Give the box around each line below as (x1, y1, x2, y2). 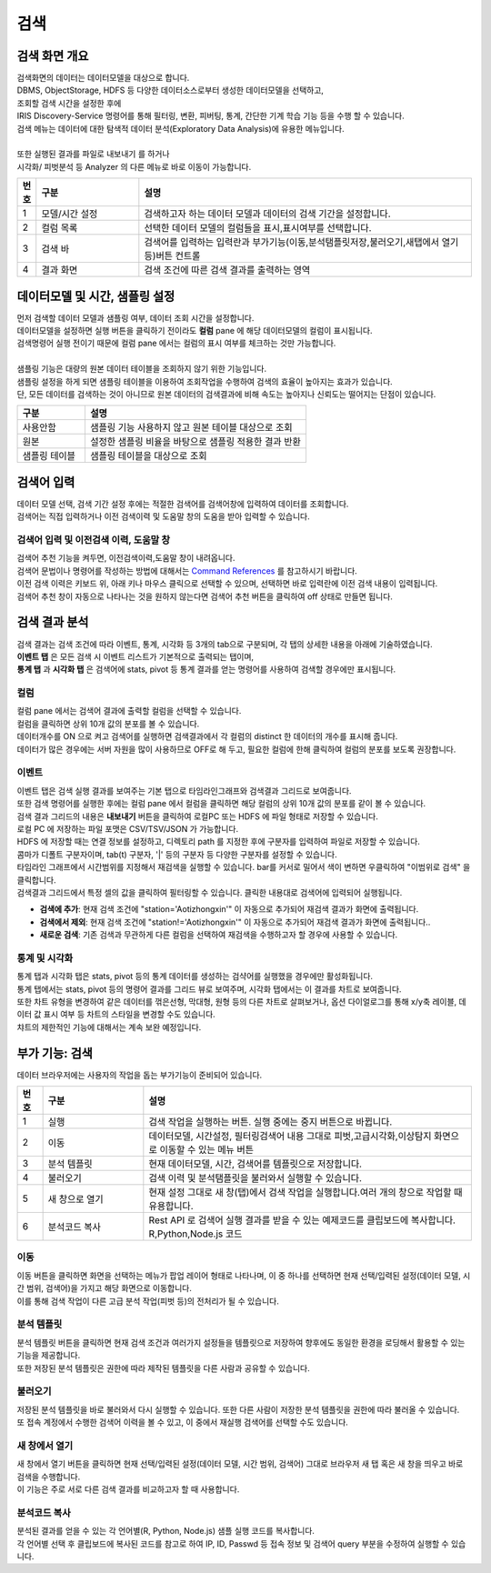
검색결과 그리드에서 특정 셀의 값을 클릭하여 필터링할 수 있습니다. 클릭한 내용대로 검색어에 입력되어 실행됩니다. (16, 887, 403, 897)
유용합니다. (148, 1200, 195, 1213)
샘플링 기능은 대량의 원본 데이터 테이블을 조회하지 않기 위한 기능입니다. (16, 364, 267, 375)
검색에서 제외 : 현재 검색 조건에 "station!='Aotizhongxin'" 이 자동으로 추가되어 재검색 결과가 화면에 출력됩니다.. (39, 917, 431, 927)
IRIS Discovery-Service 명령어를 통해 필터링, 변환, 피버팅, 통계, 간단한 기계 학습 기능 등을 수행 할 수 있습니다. (16, 110, 405, 122)
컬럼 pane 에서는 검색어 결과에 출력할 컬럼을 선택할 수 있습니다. (16, 706, 242, 716)
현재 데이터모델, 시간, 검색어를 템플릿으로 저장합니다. (148, 1157, 363, 1170)
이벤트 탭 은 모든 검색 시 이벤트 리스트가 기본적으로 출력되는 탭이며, (16, 651, 255, 662)
